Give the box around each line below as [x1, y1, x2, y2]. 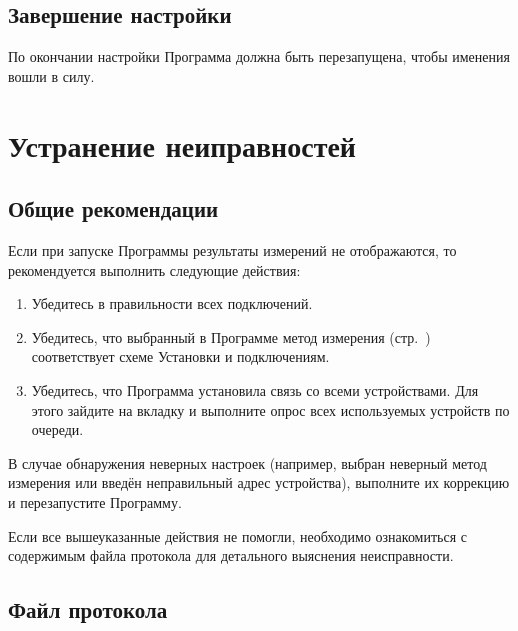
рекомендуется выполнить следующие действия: [8, 259, 301, 280]
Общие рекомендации [8, 193, 219, 224]
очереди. [31, 419, 84, 440]
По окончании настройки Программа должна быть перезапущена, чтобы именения [8, 46, 510, 67]
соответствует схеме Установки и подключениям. [31, 346, 330, 367]
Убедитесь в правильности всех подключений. [31, 293, 313, 314]
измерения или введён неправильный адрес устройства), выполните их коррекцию [8, 472, 510, 493]
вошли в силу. [8, 65, 95, 86]
